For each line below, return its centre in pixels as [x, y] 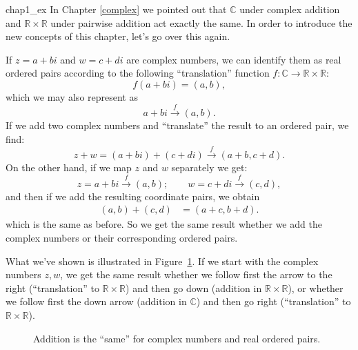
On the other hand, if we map [69, 167]
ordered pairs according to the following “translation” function [138, 73]
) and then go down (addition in [194, 288]
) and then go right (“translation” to [274, 301]
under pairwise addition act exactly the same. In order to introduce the [201, 22]
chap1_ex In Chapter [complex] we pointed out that [116, 9]
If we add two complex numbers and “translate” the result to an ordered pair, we [177, 125]
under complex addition [290, 9]
